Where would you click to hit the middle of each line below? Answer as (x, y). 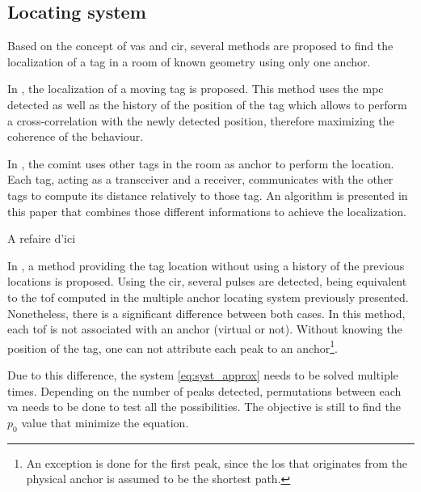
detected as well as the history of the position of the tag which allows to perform (207, 104)
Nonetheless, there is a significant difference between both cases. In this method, (206, 313)
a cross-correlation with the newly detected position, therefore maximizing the (201, 120)
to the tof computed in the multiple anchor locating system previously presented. (208, 297)
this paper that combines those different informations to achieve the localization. (207, 211)
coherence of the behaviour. (76, 136)
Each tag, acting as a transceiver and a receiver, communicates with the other (200, 179)
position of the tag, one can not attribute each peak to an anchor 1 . (173, 346)
